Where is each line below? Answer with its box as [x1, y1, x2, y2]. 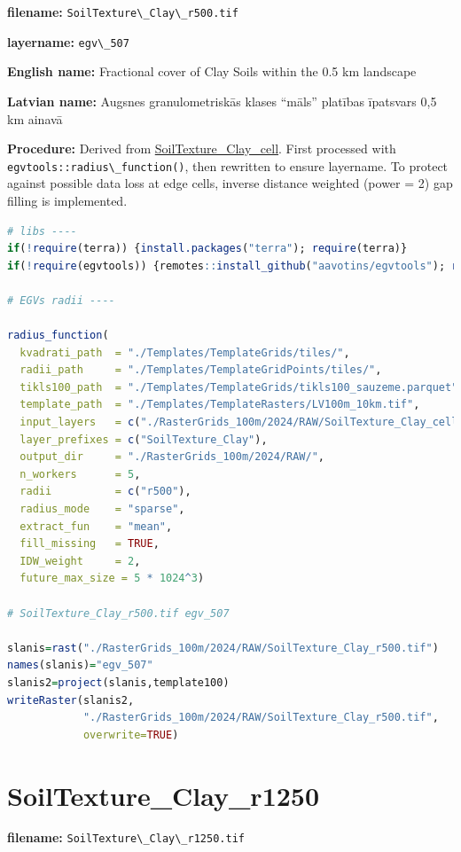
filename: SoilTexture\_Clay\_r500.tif [7, 3, 238, 20]
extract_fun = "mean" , [20, 520, 173, 533]
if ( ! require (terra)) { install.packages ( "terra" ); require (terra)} [7, 242, 408, 255]
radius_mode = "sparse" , [20, 503, 185, 516]
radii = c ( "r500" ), [20, 485, 191, 498]
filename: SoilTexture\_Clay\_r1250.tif [7, 828, 245, 847]
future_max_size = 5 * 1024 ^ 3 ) [20, 572, 205, 585]
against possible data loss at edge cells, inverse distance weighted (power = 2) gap [7, 174, 453, 192]
